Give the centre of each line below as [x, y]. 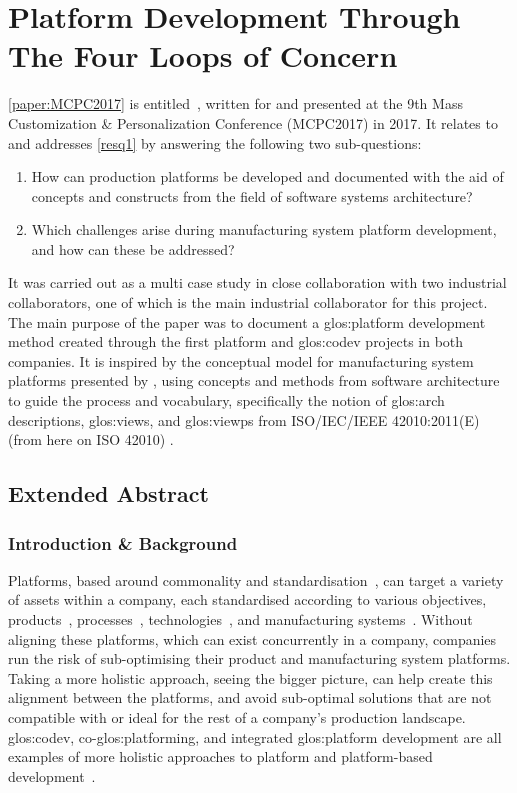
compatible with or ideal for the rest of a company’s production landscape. [237, 716]
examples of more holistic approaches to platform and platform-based [220, 756]
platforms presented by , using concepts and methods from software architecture [254, 380]
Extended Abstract [108, 493]
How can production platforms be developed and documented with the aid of [267, 176]
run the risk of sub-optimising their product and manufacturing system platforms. [259, 658]
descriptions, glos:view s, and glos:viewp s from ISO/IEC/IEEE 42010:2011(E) [244, 419]
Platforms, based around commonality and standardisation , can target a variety [256, 579]
